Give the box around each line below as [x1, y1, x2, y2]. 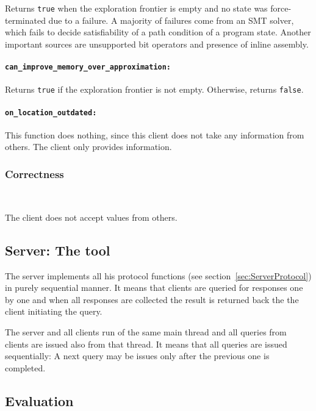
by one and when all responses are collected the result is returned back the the [5, 293, 299, 306]
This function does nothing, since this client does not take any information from [5, 128, 304, 141]
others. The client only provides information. [5, 140, 172, 153]
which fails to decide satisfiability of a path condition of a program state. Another [5, 26, 311, 38]
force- [270, 2, 292, 14]
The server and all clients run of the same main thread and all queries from [5, 325, 287, 338]
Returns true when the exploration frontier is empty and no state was [5, 2, 268, 14]
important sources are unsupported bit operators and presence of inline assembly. [5, 37, 309, 50]
